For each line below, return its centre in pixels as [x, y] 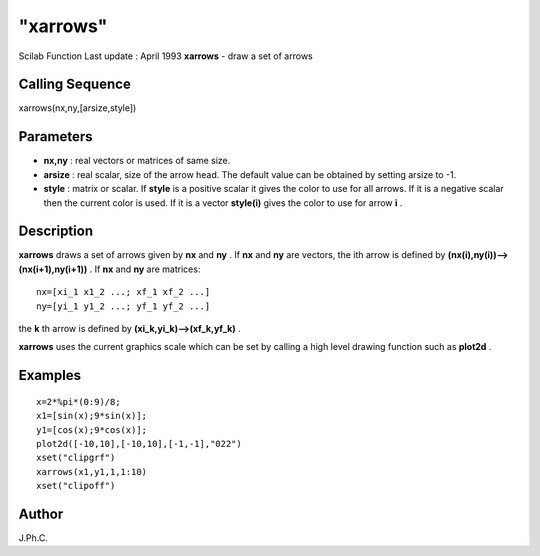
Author [41, 513]
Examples [50, 375]
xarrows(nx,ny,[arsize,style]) [77, 108]
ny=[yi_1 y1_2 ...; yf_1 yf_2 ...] [123, 306]
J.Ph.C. [33, 538]
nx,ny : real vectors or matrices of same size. [137, 161]
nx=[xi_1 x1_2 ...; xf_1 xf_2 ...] [123, 292]
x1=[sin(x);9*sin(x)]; [92, 416]
